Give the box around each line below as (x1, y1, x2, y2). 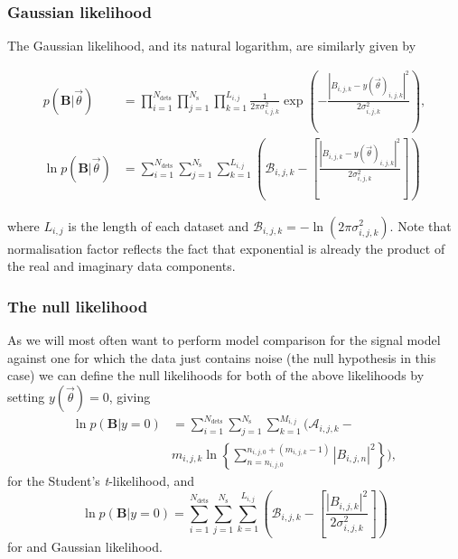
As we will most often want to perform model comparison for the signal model (7, 330, 441, 349)
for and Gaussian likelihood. (7, 536, 163, 555)
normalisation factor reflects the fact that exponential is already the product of (7, 238, 445, 257)
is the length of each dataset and (68, 216, 249, 235)
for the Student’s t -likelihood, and (7, 471, 195, 490)
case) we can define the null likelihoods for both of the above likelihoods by (7, 366, 425, 385)
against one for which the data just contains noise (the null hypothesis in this (7, 348, 436, 367)
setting (7, 387, 45, 405)
